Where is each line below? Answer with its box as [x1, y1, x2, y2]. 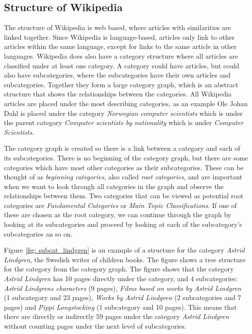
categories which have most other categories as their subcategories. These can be [4, 162, 244, 172]
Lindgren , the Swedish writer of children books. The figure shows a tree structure [4, 254, 246, 264]
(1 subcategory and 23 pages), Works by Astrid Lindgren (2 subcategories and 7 [4, 292, 241, 302]
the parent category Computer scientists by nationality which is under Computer [4, 117, 244, 127]
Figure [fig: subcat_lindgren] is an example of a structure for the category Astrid [4, 245, 245, 255]
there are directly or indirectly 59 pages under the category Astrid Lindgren [4, 311, 229, 321]
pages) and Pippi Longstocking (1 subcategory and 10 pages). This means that [4, 302, 237, 312]
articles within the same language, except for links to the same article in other [4, 41, 237, 51]
